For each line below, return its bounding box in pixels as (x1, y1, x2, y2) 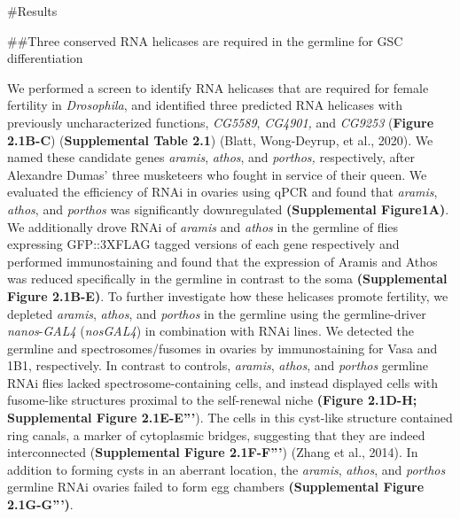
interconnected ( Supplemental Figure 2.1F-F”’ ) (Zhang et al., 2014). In (7, 443, 418, 461)
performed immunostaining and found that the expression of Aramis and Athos (7, 252, 438, 270)
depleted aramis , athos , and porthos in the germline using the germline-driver (7, 304, 426, 322)
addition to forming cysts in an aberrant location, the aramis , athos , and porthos (7, 460, 446, 478)
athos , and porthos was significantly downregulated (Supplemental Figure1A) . (7, 199, 449, 218)
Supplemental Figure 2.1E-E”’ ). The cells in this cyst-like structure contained (7, 408, 453, 427)
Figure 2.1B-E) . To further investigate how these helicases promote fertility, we (7, 286, 448, 305)
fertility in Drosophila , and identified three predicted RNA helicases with (7, 96, 402, 114)
